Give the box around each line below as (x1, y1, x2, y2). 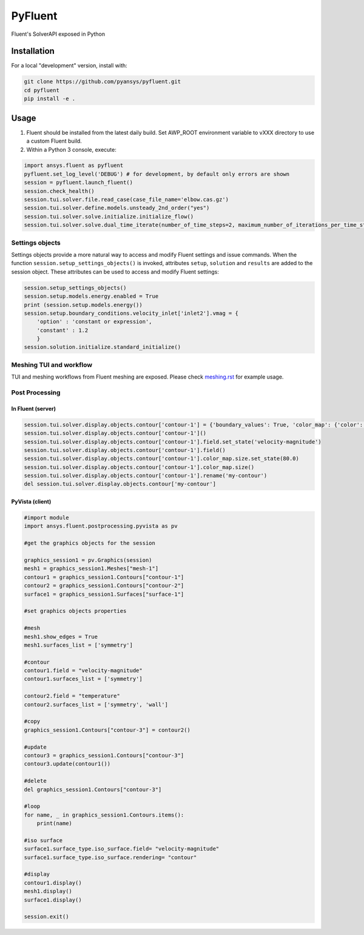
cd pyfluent (24, 87, 60, 93)
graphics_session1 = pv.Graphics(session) (24, 557, 152, 564)
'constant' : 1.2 (36, 326, 89, 334)
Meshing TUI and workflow (11, 360, 93, 369)
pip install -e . (24, 95, 76, 103)
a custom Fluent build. (26, 137, 82, 145)
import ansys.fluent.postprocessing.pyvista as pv (24, 522, 178, 530)
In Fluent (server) (11, 405, 56, 412)
